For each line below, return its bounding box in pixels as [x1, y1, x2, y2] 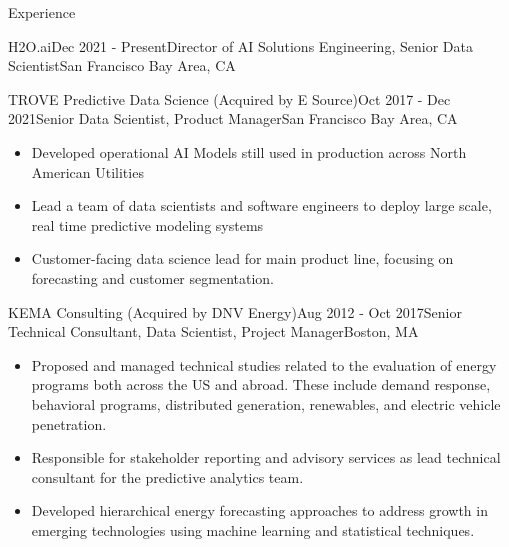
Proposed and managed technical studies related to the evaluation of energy [31, 354, 497, 375]
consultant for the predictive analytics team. [31, 466, 304, 487]
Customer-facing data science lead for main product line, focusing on [31, 248, 454, 269]
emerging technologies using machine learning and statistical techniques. [31, 519, 475, 540]
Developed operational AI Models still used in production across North [31, 141, 467, 162]
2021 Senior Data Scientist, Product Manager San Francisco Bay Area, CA [8, 108, 458, 129]
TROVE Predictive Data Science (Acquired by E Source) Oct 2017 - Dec [8, 88, 451, 109]
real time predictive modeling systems [31, 214, 264, 235]
